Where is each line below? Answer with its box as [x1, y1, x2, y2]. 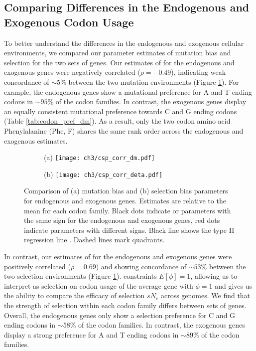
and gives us [215, 280, 253, 291]
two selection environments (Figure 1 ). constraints [4, 271, 157, 281]
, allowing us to [190, 271, 238, 281]
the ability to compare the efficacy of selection [4, 290, 145, 301]
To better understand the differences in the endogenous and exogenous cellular [4, 37, 244, 48]
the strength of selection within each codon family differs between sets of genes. [4, 300, 247, 310]
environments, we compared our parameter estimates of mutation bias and [4, 47, 231, 58]
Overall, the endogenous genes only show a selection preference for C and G [4, 310, 236, 320]
